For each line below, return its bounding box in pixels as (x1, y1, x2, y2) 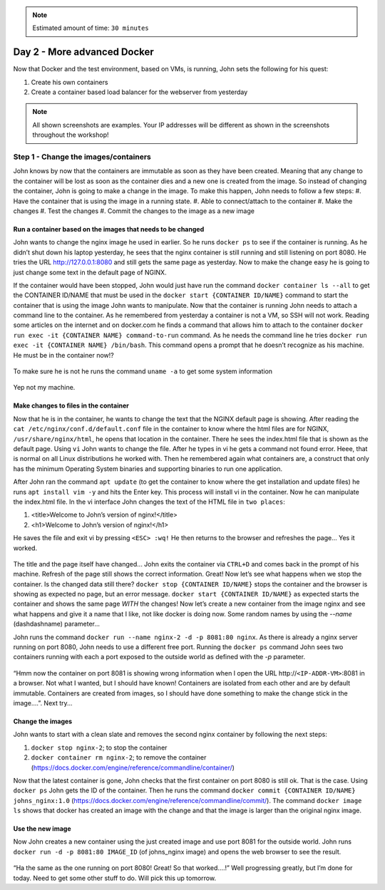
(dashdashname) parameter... (13, 620, 100, 628)
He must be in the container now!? (13, 351, 114, 359)
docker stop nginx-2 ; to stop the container (31, 743, 168, 752)
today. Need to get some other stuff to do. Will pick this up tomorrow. (13, 874, 217, 882)
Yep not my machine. (13, 383, 76, 392)
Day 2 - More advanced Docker (13, 46, 155, 58)
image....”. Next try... (13, 698, 73, 707)
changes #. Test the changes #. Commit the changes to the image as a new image (13, 207, 255, 215)
